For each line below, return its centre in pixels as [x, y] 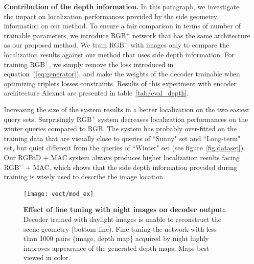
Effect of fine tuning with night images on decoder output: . [125, 209]
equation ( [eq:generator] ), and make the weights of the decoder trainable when [122, 74]
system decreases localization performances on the [173, 119]
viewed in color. [47, 257]
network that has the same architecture [191, 35]
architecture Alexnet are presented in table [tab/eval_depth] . [96, 93]
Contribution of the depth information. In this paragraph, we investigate [122, 6]
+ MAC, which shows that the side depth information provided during [131, 167]
